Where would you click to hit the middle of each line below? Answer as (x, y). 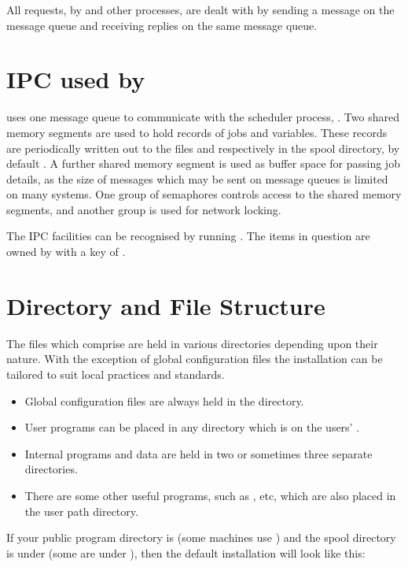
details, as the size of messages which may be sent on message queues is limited (197, 178)
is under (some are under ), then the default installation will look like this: (186, 552)
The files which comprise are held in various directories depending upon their (192, 343)
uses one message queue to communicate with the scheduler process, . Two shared (203, 117)
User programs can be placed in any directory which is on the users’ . (192, 427)
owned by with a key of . (66, 252)
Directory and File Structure (166, 305)
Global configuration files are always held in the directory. (164, 400)
